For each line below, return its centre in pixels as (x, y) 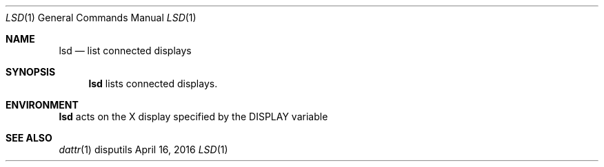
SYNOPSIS (31, 72)
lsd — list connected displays (125, 51)
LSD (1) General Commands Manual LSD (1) (101, 18)
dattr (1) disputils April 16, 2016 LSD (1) (143, 149)
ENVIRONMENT (42, 105)
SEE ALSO (29, 138)
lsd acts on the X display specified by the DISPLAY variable (193, 116)
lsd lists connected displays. (153, 83)
